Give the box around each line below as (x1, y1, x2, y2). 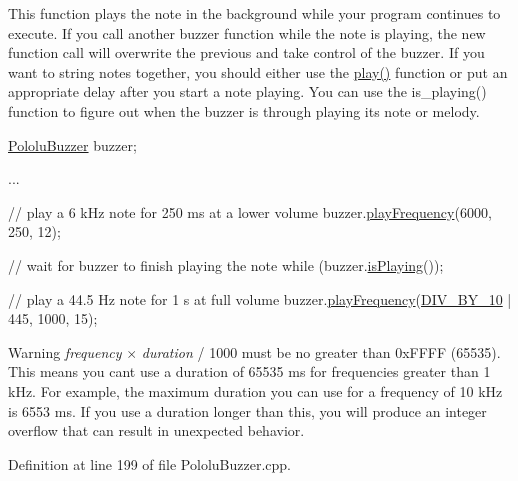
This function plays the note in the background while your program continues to (8, 3, 501, 23)
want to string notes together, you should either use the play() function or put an (8, 61, 508, 82)
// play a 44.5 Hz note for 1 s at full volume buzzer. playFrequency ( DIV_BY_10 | (8, 288, 512, 309)
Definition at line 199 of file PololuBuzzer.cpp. (8, 453, 291, 474)
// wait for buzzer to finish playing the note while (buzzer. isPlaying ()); (8, 254, 444, 275)
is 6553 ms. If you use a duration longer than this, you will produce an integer (8, 400, 487, 421)
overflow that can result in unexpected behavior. (8, 420, 305, 441)
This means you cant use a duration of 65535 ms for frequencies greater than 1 (8, 361, 491, 382)
